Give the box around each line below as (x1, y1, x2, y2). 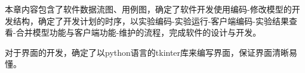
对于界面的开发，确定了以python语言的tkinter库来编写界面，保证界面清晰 (5, 46, 289, 58)
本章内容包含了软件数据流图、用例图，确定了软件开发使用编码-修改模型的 (5, 3, 292, 15)
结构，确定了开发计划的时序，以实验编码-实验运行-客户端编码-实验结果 (13, 14, 289, 27)
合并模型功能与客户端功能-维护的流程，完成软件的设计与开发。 (16, 26, 261, 39)
